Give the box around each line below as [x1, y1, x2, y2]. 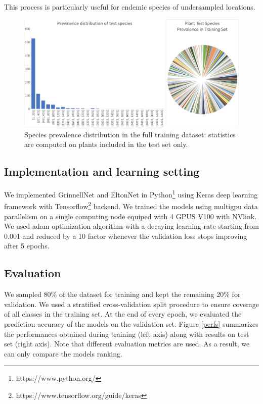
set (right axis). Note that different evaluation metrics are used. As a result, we [4, 338, 250, 349]
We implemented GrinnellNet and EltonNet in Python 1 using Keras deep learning [4, 188, 258, 199]
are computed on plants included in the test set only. [24, 139, 188, 149]
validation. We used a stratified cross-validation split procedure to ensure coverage [4, 298, 259, 309]
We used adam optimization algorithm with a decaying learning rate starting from [4, 221, 259, 231]
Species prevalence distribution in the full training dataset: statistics [24, 129, 236, 139]
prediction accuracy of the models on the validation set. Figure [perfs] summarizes [4, 318, 258, 329]
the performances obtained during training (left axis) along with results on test [4, 328, 249, 339]
